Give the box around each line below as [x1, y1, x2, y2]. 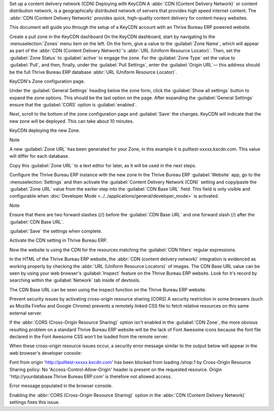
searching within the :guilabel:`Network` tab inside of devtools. [9, 277, 141, 283]
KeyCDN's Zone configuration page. [9, 78, 85, 84]
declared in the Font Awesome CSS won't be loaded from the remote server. [9, 333, 169, 340]
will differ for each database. [9, 153, 70, 159]
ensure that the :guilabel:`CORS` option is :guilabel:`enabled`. [9, 102, 137, 108]
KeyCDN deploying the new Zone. [9, 127, 81, 134]
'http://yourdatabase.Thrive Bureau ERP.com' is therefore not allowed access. [9, 373, 172, 380]
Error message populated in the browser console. [9, 383, 113, 389]
